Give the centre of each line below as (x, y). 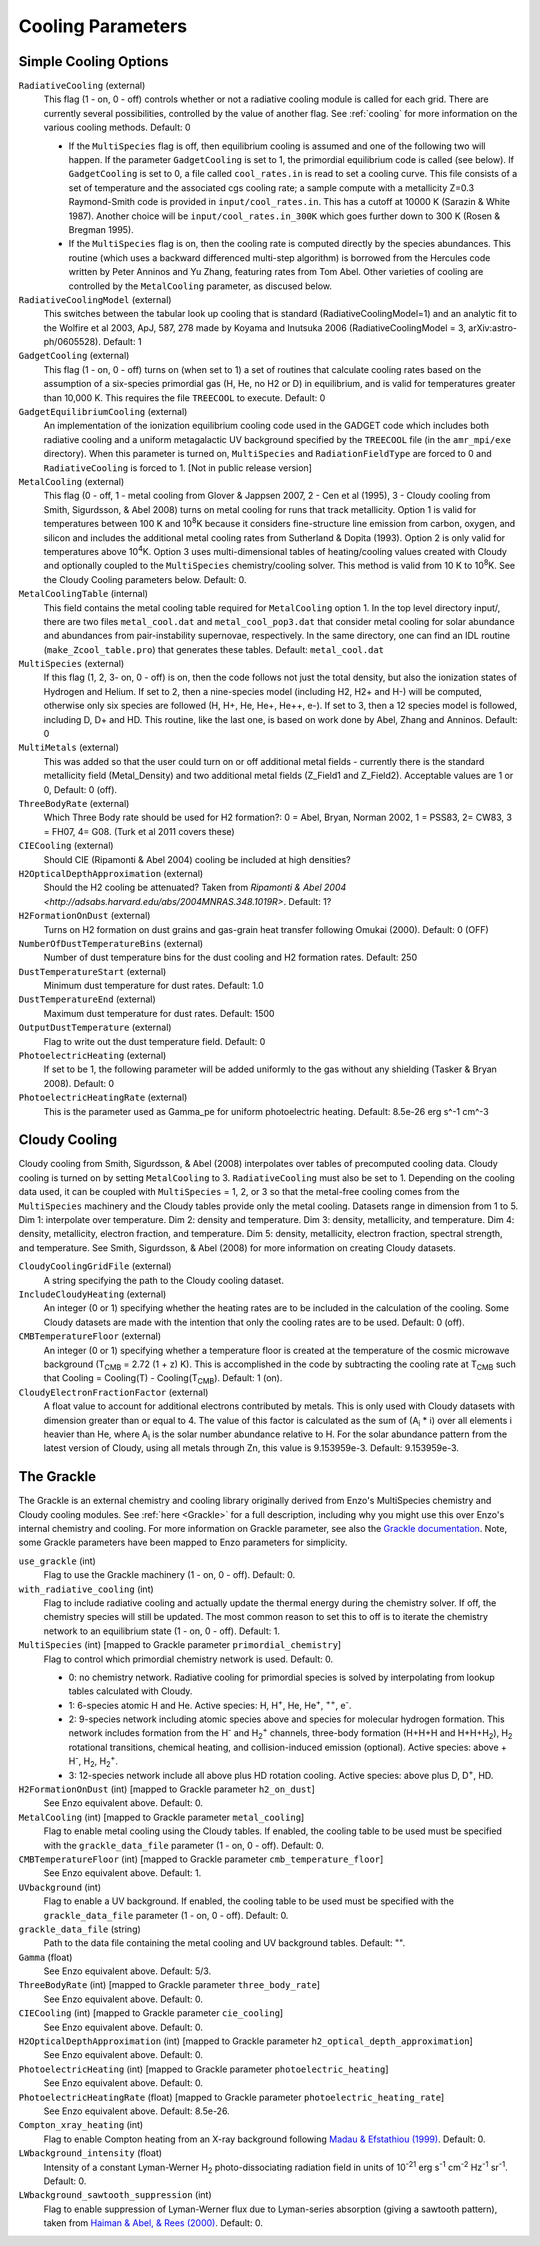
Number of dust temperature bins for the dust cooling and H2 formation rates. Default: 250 (230, 957)
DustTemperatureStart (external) (92, 971)
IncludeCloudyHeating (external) (92, 1294)
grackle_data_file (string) (80, 1929)
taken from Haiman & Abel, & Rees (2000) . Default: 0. (153, 2223)
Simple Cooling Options (93, 61)
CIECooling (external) (66, 846)
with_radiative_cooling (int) (86, 1589)
